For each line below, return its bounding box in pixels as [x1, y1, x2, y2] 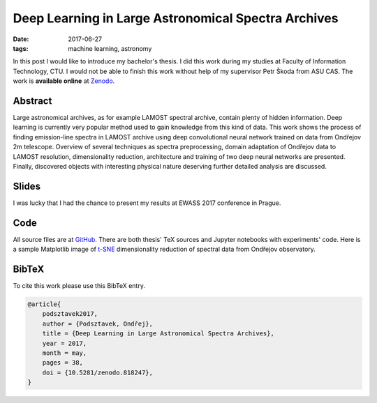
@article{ [27, 301, 61, 308]
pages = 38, [42, 359, 84, 367]
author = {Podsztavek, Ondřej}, [42, 319, 154, 328]
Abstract [13, 95, 52, 107]
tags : [13, 44, 29, 52]
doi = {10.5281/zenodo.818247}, [42, 368, 154, 377]
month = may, [42, 349, 87, 357]
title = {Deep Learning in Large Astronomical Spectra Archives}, [42, 330, 275, 337]
